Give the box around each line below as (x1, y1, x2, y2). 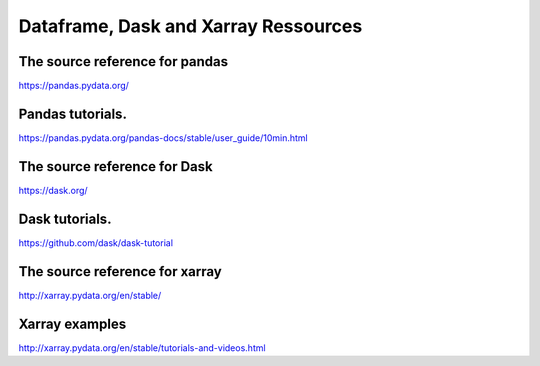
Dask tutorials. (18, 210, 112, 227)
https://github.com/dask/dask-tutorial (18, 236, 174, 249)
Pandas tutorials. (18, 105, 127, 122)
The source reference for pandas (18, 53, 229, 70)
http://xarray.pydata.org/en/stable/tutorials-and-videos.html (18, 341, 266, 354)
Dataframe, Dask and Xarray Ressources (18, 15, 363, 37)
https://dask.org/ (18, 184, 89, 196)
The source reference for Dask (18, 158, 214, 175)
